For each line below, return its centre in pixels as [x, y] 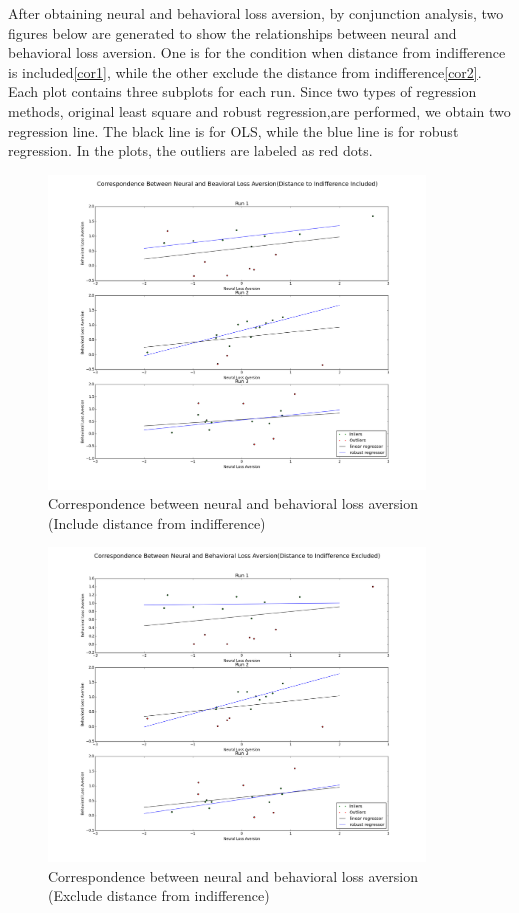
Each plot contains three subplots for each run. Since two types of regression [242, 91]
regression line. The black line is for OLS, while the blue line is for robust [233, 130]
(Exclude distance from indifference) [159, 895]
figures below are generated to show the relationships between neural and [232, 32]
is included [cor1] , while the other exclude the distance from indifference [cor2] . [245, 71]
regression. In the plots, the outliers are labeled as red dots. [190, 150]
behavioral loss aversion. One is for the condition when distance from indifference [257, 52]
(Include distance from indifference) [157, 522]
